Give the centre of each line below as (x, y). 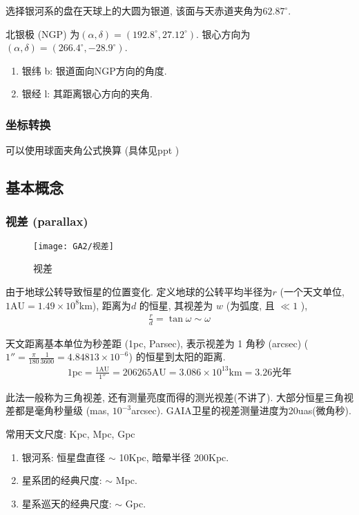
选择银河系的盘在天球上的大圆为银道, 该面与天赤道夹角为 (134, 10)
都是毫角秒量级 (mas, (62, 410)
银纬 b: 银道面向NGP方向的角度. (94, 70)
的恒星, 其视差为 (176, 305)
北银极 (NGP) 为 (43, 33)
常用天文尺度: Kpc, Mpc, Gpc (70, 434)
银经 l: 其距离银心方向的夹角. (87, 94)
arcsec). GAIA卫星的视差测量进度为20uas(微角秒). (241, 410)
